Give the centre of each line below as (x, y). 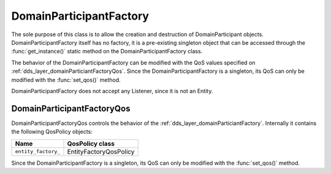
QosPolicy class (91, 143)
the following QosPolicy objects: (52, 132)
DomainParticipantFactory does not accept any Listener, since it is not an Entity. (112, 91)
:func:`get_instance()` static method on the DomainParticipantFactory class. (107, 51)
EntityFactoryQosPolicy (101, 151)
